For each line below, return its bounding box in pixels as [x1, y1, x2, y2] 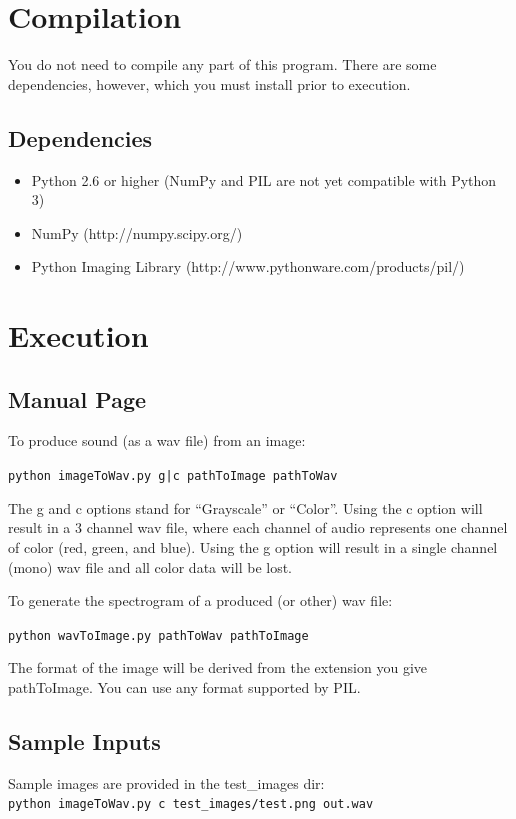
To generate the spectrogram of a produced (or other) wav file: [8, 590, 393, 611]
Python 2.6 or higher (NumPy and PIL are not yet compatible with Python [31, 169, 497, 190]
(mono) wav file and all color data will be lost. [8, 556, 293, 577]
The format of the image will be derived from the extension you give [8, 657, 428, 678]
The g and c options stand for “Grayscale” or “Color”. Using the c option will [8, 497, 483, 518]
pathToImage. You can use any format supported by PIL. [8, 676, 361, 697]
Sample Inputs [8, 725, 161, 756]
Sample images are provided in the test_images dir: [8, 772, 325, 793]
